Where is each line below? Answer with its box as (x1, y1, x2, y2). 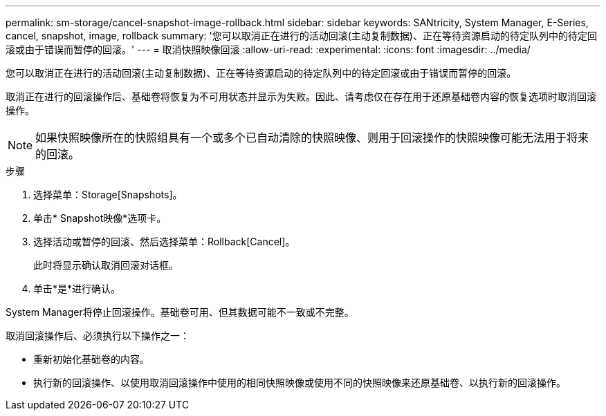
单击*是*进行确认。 (33, 283, 121, 294)
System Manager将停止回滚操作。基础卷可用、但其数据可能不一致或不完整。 (6, 306, 354, 318)
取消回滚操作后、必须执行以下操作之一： (6, 330, 190, 341)
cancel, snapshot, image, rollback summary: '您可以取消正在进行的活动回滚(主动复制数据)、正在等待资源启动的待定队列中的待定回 (6, 30, 597, 41)
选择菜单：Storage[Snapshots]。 (33, 189, 183, 200)
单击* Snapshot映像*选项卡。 (33, 212, 167, 224)
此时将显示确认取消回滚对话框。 (33, 259, 178, 271)
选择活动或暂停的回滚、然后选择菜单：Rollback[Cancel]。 (33, 236, 295, 247)
